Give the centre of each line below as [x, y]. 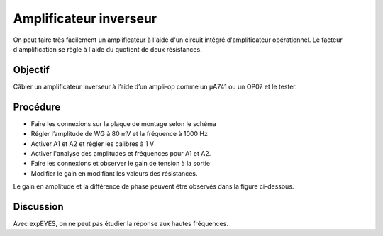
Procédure [37, 107]
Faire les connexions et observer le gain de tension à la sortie [121, 164]
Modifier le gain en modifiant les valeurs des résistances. [114, 173]
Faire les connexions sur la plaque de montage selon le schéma [123, 123]
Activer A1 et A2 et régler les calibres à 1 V [93, 144]
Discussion [38, 207]
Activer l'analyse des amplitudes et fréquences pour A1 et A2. [121, 153]
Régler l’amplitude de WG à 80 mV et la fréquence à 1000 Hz [120, 134]
